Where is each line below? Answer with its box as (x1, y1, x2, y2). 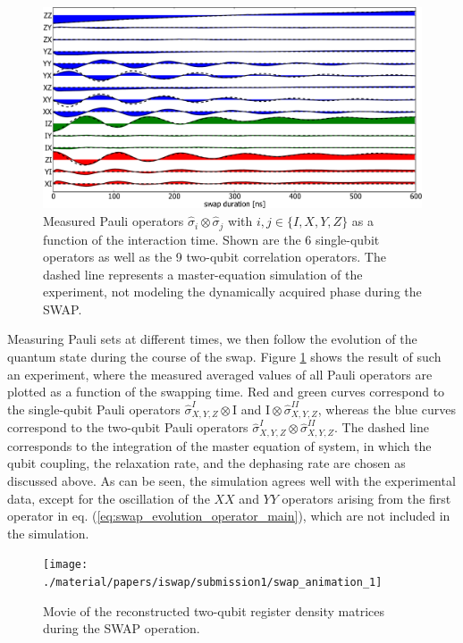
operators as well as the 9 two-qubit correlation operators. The (43, 247, 386, 266)
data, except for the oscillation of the (7, 489, 210, 507)
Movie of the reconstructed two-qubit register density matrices (43, 601, 384, 620)
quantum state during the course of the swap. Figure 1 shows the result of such (7, 347, 442, 366)
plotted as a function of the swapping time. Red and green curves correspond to (7, 382, 445, 401)
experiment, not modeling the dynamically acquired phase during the (43, 282, 422, 301)
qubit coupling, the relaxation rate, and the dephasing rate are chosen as (7, 454, 406, 472)
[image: (43, 558, 88, 572)
